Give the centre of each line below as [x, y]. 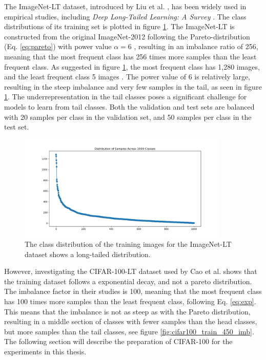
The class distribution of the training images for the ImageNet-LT [128, 244]
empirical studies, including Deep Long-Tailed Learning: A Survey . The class [125, 16]
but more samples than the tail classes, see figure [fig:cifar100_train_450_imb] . [129, 331]
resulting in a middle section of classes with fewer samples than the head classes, [131, 321]
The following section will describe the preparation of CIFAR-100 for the [118, 341]
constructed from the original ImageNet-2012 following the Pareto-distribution [127, 36]
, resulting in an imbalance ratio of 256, [196, 46]
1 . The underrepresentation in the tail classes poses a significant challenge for [126, 97]
